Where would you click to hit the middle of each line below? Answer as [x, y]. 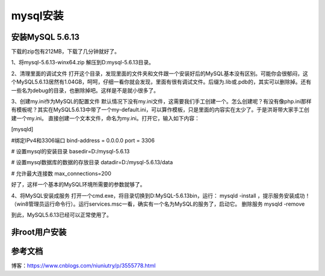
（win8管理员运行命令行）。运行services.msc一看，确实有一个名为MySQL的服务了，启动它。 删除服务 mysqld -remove [158, 204]
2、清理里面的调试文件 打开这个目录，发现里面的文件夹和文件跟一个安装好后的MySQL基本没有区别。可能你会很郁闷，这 [159, 73]
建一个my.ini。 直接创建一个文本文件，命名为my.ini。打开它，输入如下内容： [105, 118]
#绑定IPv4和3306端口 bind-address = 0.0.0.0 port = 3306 [83, 140]
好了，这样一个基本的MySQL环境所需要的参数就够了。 [78, 185]
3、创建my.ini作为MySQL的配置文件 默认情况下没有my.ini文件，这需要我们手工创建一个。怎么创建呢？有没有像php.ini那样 [162, 102]
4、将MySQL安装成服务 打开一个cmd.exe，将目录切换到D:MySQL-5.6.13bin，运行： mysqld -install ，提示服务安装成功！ [161, 195]
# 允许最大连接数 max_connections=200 [61, 173]
